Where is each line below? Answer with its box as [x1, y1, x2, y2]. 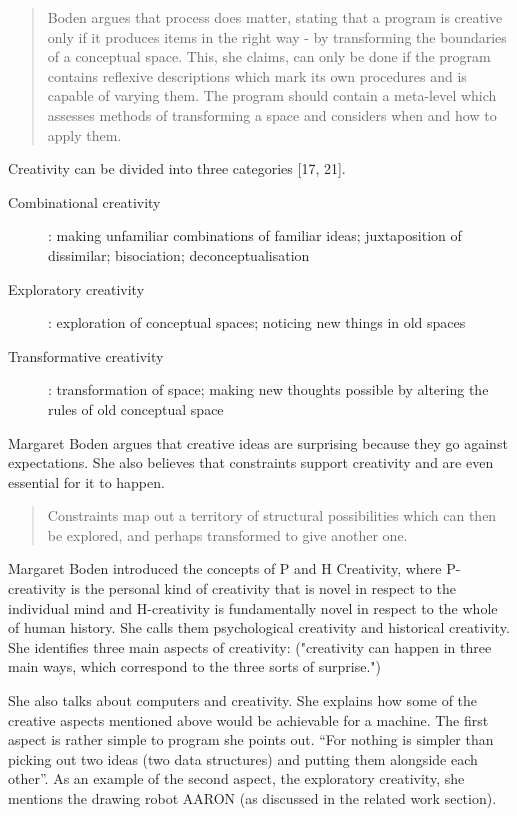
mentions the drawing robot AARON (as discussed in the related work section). [8, 788, 497, 808]
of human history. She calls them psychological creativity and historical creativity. [8, 617, 510, 638]
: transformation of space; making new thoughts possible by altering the [48, 379, 489, 400]
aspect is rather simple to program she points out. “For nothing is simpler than [8, 729, 494, 750]
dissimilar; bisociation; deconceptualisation [48, 244, 310, 265]
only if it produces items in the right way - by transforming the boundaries [47, 26, 507, 47]
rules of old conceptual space [48, 398, 224, 419]
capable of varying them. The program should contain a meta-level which [47, 85, 497, 106]
